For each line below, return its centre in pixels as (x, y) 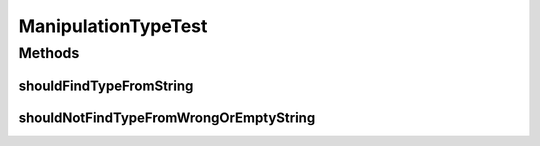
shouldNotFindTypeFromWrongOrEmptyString (167, 117)
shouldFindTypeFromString (106, 85)
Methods (49, 53)
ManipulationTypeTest (113, 26)
